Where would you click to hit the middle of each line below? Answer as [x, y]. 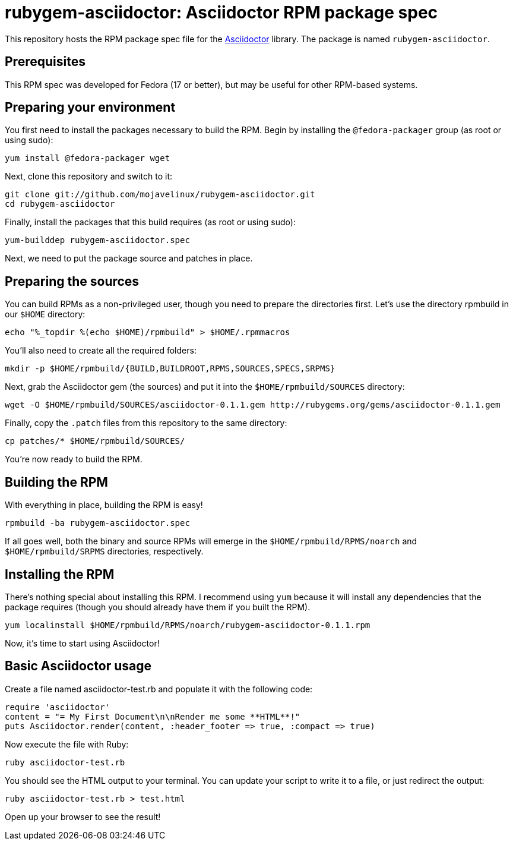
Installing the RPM [60, 574]
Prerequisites [45, 62]
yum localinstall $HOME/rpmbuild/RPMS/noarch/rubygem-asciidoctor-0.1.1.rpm [188, 625]
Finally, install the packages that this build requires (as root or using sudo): [150, 222]
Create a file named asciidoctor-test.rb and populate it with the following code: [159, 689]
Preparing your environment [90, 108]
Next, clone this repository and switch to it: [88, 176]
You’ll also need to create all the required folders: [101, 351]
